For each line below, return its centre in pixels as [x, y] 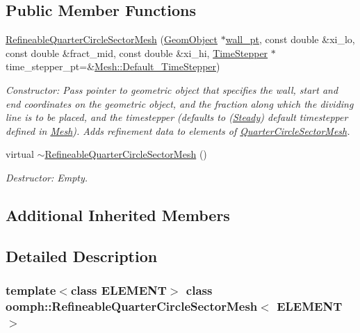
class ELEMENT [118, 290]
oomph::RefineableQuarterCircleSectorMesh [132, 306]
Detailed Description [82, 255]
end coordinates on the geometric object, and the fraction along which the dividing [180, 103]
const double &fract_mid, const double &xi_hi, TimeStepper [137, 52]
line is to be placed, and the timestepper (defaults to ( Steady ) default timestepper [177, 117]
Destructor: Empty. [47, 177]
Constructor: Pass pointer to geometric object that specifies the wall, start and [172, 89]
